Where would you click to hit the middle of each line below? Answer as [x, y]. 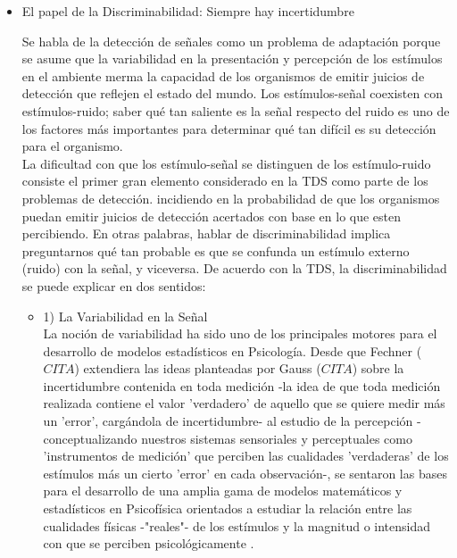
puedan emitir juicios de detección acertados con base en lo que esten [212, 216]
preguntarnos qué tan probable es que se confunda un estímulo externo [216, 250]
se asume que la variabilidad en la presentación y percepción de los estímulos [232, 58]
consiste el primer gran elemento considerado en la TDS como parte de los [225, 181]
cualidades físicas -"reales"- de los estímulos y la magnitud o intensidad [237, 525]
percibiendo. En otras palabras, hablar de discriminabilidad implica [206, 233]
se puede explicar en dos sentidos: [114, 285]
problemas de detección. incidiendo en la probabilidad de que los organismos [231, 198]
